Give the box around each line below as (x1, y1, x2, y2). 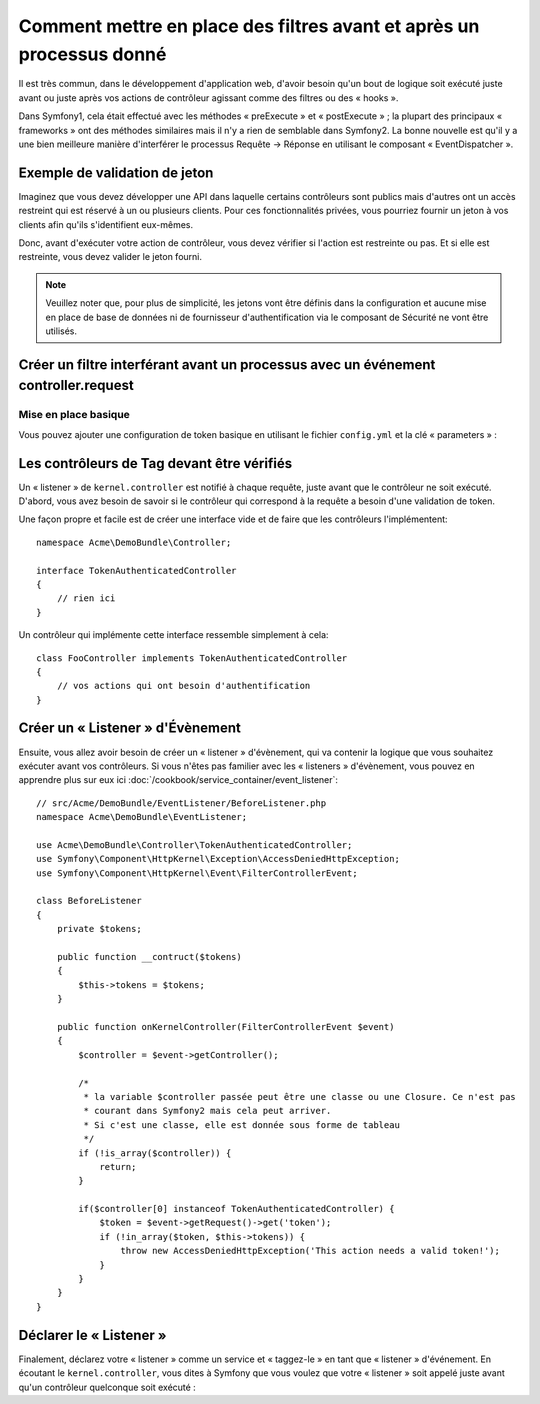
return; (99, 1161, 137, 1172)
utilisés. (45, 325, 78, 337)
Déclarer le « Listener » (18, 1326, 167, 1344)
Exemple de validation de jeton (18, 164, 214, 181)
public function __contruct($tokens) (56, 951, 242, 963)
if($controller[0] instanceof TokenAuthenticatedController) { (78, 1203, 395, 1215)
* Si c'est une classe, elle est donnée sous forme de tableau (83, 1119, 400, 1130)
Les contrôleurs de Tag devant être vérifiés (18, 455, 293, 472)
